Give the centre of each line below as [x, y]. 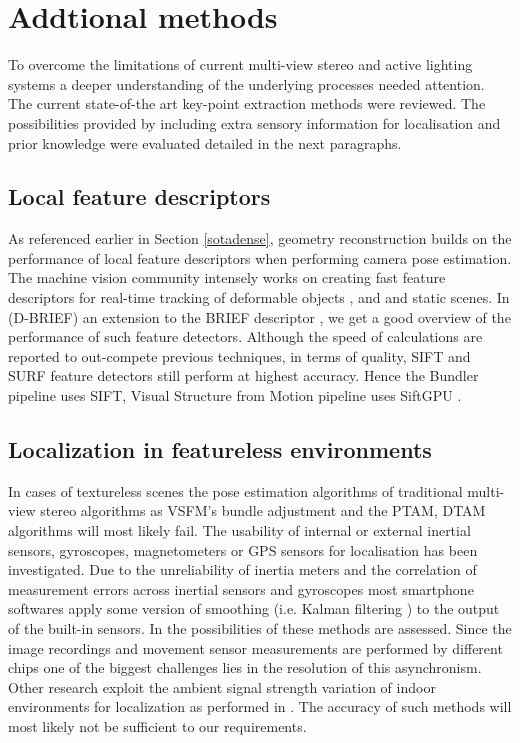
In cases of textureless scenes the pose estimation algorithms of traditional [235, 490]
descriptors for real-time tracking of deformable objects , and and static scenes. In [259, 297]
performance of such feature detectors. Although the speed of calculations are [245, 336]
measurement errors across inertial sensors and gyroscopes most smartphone [241, 588]
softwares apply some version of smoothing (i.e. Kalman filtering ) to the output [254, 608]
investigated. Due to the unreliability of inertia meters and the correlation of [242, 569]
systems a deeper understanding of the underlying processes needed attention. [246, 83]
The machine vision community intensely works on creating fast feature [227, 277]
